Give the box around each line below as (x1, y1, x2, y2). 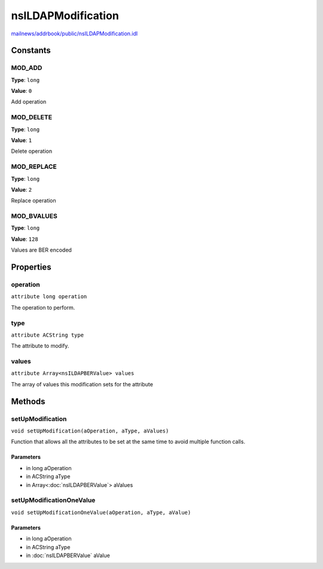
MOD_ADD (11, 63, 42, 72)
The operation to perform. (11, 304, 75, 311)
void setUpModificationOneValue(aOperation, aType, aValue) (11, 509, 191, 516)
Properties (11, 262, 51, 273)
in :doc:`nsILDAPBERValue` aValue (26, 552, 110, 559)
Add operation (11, 98, 47, 105)
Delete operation (11, 147, 53, 155)
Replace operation (11, 197, 56, 204)
